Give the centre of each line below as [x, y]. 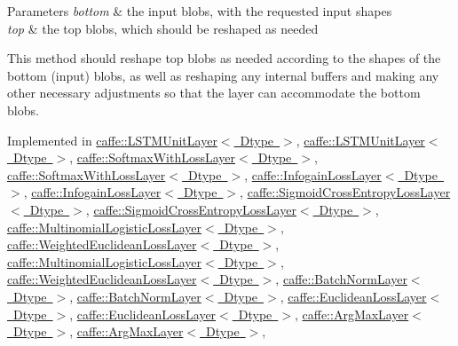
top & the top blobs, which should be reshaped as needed [163, 28]
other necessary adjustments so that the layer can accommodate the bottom [214, 93]
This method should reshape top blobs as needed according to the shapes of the [224, 58]
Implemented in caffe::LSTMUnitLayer [112, 140]
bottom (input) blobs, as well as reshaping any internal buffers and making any [223, 75]
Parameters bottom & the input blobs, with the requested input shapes [200, 11]
